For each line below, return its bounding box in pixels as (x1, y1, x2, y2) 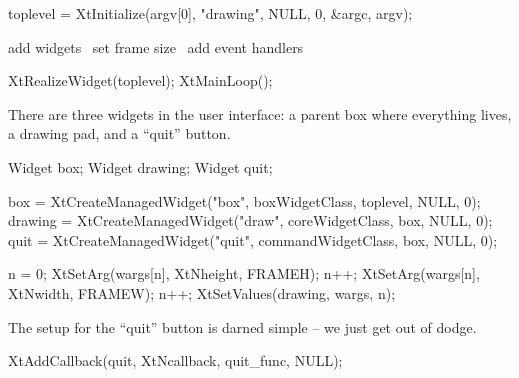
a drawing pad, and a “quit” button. (8, 123, 231, 144)
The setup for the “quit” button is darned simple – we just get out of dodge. (8, 316, 477, 337)
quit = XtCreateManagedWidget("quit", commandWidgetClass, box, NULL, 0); (8, 229, 498, 250)
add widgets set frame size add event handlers (8, 36, 304, 57)
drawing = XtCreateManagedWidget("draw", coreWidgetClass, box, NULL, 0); (8, 210, 493, 231)
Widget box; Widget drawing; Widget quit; (8, 156, 273, 177)
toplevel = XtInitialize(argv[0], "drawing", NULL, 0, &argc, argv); (8, 3, 413, 23)
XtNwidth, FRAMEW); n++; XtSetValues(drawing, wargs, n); (8, 282, 396, 303)
